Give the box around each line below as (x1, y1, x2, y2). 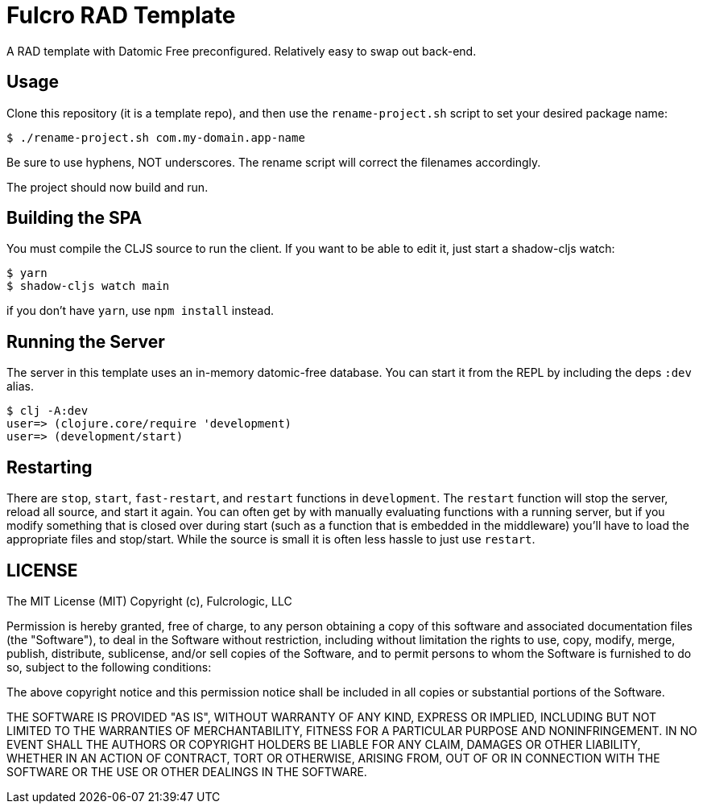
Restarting (6, 457, 93, 477)
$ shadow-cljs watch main (6, 279, 170, 293)
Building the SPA (6, 208, 143, 229)
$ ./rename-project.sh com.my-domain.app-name (6, 130, 305, 144)
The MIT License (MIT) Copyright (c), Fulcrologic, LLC (6, 593, 292, 608)
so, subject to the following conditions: (6, 659, 212, 674)
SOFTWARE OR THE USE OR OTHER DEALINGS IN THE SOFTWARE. (6, 764, 367, 779)
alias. (6, 379, 34, 394)
